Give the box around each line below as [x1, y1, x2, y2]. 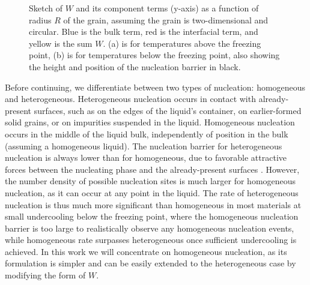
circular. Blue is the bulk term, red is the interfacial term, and [29, 25, 258, 38]
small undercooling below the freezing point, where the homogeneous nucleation [5, 210, 299, 223]
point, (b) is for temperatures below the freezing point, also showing [29, 49, 280, 61]
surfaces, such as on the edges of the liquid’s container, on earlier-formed [34, 104, 302, 116]
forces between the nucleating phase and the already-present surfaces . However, [5, 163, 300, 175]
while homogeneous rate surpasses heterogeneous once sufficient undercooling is [5, 233, 297, 246]
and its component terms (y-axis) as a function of [76, 2, 259, 14]
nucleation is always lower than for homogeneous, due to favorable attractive [5, 151, 287, 164]
